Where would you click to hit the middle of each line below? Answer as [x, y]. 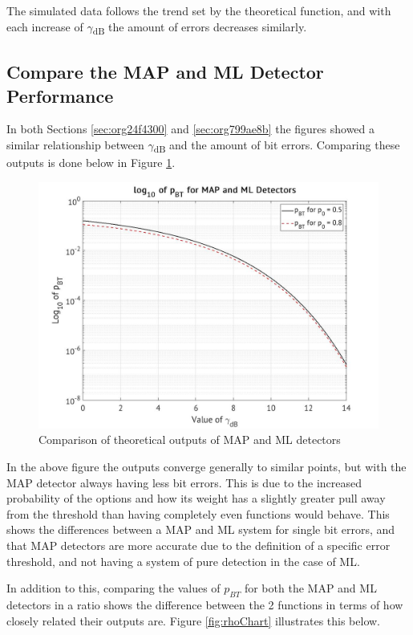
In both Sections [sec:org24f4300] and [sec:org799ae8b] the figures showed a [191, 129]
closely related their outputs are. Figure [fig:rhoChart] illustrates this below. [194, 620]
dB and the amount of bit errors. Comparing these [277, 145]
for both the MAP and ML [310, 588]
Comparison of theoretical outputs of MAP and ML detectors [190, 440]
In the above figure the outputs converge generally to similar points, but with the [206, 467]
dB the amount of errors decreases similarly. [200, 27]
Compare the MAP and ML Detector [165, 72]
